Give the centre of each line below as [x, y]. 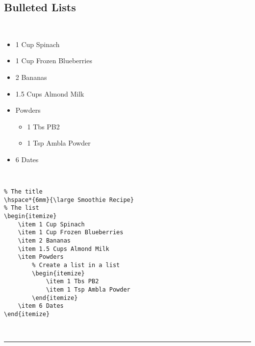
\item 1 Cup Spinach [51, 224]
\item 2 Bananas [44, 241]
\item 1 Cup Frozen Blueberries [71, 233]
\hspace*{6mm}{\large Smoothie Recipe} [69, 200]
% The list [22, 208]
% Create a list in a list [76, 265]
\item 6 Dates [41, 306]
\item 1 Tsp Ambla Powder [88, 290]
